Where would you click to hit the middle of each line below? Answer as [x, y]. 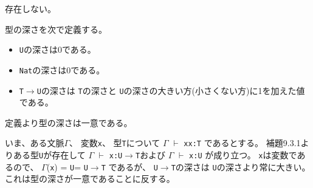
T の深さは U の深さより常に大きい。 [241, 166]
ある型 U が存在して [49, 155]
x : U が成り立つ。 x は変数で [243, 155]
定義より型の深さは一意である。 [69, 122]
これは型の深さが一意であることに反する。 [90, 179]
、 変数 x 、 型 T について [115, 143]
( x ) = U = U [67, 166]
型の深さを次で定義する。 [56, 29]
